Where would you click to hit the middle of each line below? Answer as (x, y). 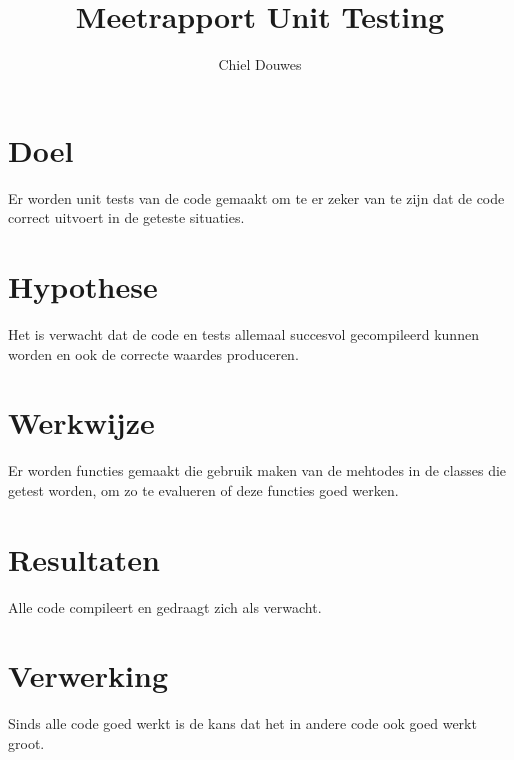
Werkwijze (81, 422)
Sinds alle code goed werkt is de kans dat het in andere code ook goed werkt (242, 723)
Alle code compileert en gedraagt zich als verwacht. (165, 606)
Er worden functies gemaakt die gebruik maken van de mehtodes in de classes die (257, 470)
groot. (26, 742)
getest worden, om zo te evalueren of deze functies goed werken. (203, 489)
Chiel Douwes (260, 64)
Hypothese (83, 286)
